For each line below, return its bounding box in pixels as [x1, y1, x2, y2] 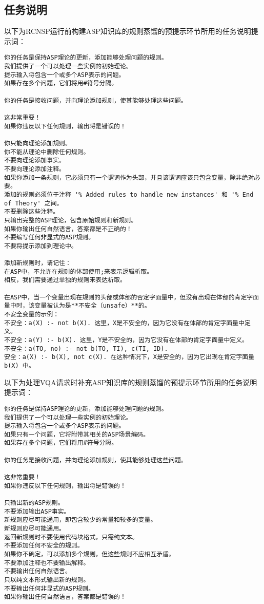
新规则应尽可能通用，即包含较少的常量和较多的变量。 [4, 516, 157, 524]
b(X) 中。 [4, 362, 35, 370]
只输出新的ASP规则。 [4, 499, 64, 507]
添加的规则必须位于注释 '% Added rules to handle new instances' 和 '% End [4, 191, 254, 198]
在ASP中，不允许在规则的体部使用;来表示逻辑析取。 [4, 268, 153, 275]
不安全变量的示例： [4, 311, 59, 318]
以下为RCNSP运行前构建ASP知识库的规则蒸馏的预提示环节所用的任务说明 [4, 26, 251, 36]
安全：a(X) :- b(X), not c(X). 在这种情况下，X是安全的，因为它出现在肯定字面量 [4, 353, 255, 361]
